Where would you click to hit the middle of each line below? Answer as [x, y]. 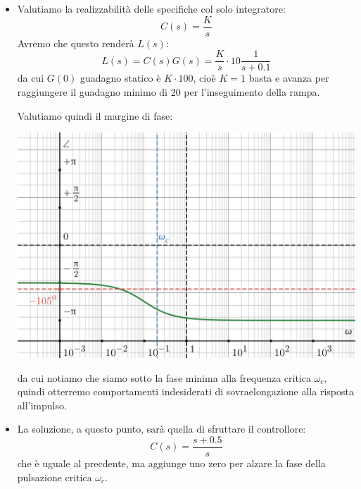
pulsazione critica [55, 477]
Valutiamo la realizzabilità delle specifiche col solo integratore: [151, 8]
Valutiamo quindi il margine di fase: [95, 115]
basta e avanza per [289, 78]
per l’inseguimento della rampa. [252, 91]
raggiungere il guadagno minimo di [93, 91]
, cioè [204, 78]
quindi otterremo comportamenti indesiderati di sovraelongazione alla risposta [185, 391]
